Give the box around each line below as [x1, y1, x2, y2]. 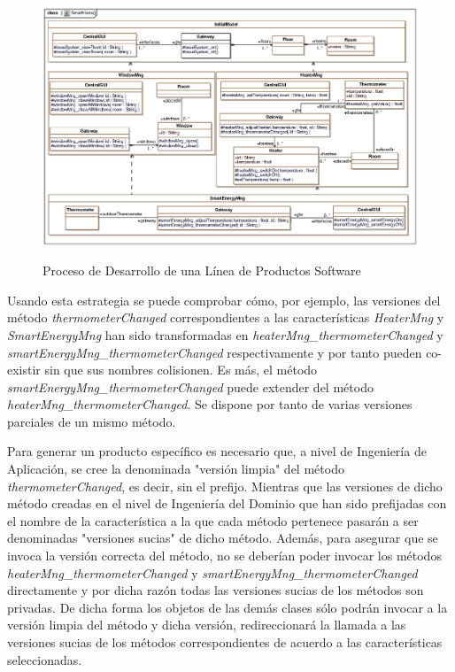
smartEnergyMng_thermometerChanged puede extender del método [7, 377, 374, 396]
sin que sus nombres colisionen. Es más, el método [44, 360, 318, 379]
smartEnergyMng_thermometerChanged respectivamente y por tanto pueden [7, 343, 422, 361]
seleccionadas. [7, 650, 82, 668]
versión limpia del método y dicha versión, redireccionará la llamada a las [7, 615, 406, 634]
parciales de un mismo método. [7, 412, 176, 430]
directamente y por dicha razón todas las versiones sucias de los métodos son [7, 581, 424, 599]
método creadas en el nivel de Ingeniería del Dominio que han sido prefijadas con [7, 494, 447, 513]
